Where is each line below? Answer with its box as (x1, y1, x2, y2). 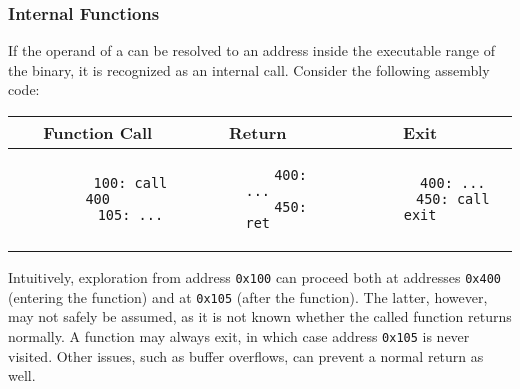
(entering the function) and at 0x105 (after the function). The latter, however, (8, 286, 488, 307)
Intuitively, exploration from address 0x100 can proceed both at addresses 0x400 (8, 267, 501, 287)
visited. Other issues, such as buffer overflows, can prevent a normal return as (8, 345, 484, 366)
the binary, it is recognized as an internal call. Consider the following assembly (8, 59, 490, 80)
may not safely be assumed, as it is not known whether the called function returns (8, 306, 512, 327)
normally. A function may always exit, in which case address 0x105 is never (8, 325, 470, 346)
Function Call (43, 121, 153, 144)
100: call (93, 175, 168, 191)
